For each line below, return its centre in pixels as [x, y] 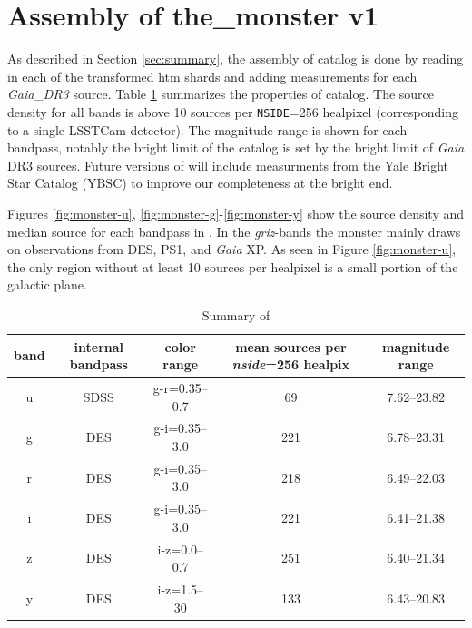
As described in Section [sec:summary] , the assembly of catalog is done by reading [236, 59]
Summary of [236, 314]
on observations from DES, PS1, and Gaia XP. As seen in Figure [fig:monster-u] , [232, 249]
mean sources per [291, 346]
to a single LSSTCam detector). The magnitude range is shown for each [207, 129]
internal [99, 346]
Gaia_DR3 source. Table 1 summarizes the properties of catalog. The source [221, 94]
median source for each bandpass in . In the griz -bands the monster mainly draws [234, 231]
